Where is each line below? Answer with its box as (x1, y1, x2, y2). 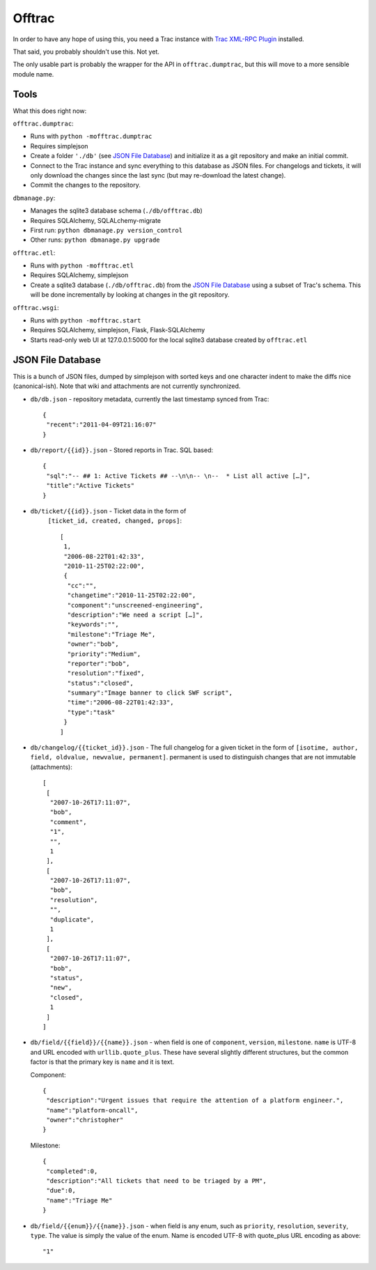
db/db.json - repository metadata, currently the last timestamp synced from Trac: (30, 394, 269, 403)
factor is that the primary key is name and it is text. (30, 1058, 175, 1066)
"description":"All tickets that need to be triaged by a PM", (46, 1177, 267, 1185)
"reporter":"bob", (67, 659, 130, 667)
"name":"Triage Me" (46, 1196, 113, 1205)
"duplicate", (49, 915, 95, 923)
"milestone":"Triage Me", (67, 630, 156, 638)
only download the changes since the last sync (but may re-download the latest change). (30, 171, 286, 179)
